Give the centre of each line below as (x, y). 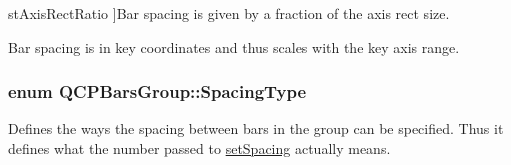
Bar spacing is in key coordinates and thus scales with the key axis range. (234, 46)
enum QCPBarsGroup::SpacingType (157, 91)
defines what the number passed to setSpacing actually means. (199, 148)
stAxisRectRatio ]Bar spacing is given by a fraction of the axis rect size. (229, 13)
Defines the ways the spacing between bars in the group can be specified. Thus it (256, 128)
